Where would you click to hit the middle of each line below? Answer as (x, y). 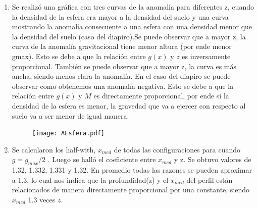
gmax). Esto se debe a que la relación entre (79, 56)
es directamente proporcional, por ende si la (161, 96)
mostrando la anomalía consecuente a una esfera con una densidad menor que (132, 27)
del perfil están (210, 179)
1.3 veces (42, 199)
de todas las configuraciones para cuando (177, 149)
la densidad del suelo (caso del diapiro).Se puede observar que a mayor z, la (129, 36)
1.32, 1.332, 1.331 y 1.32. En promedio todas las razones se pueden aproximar (132, 170)
